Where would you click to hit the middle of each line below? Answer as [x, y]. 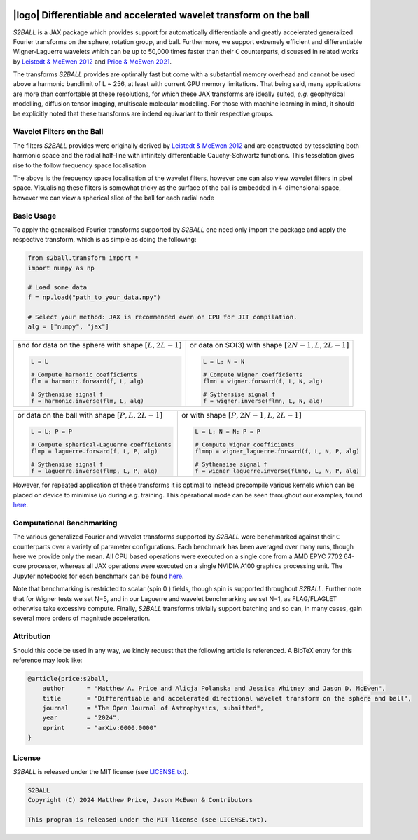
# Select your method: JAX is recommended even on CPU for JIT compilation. [162, 317]
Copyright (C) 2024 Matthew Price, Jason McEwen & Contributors [140, 800]
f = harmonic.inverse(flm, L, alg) [87, 401]
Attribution [32, 636]
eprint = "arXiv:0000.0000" [100, 728]
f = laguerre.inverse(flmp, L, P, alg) [94, 471]
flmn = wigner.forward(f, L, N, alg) [263, 381]
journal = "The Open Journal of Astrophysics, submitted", [153, 708]
